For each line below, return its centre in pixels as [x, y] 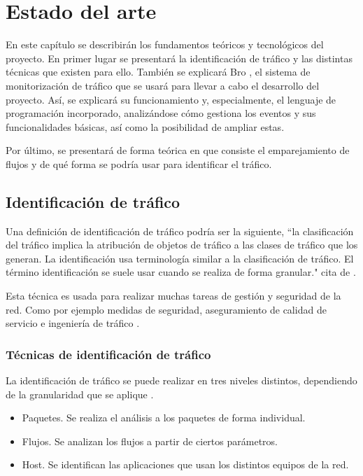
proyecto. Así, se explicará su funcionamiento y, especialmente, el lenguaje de [171, 99]
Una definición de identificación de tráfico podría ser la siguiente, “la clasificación [180, 231]
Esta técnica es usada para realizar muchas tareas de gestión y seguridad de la [173, 296]
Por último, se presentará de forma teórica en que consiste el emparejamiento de [178, 150]
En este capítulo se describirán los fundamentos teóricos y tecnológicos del [165, 44]
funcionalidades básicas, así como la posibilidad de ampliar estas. [145, 126]
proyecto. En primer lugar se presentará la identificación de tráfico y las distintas [179, 58]
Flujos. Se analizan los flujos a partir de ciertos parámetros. [150, 441]
